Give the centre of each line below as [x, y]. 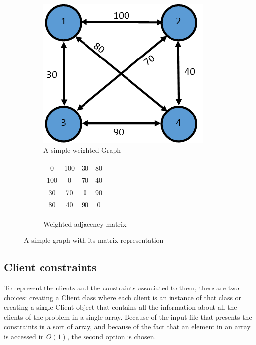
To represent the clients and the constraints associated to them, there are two [122, 287]
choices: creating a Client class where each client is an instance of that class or [123, 297]
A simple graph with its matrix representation [94, 240]
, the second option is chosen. [111, 336]
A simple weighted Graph [82, 149]
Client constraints [50, 267]
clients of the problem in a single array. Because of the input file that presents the [128, 316]
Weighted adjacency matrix [85, 223]
